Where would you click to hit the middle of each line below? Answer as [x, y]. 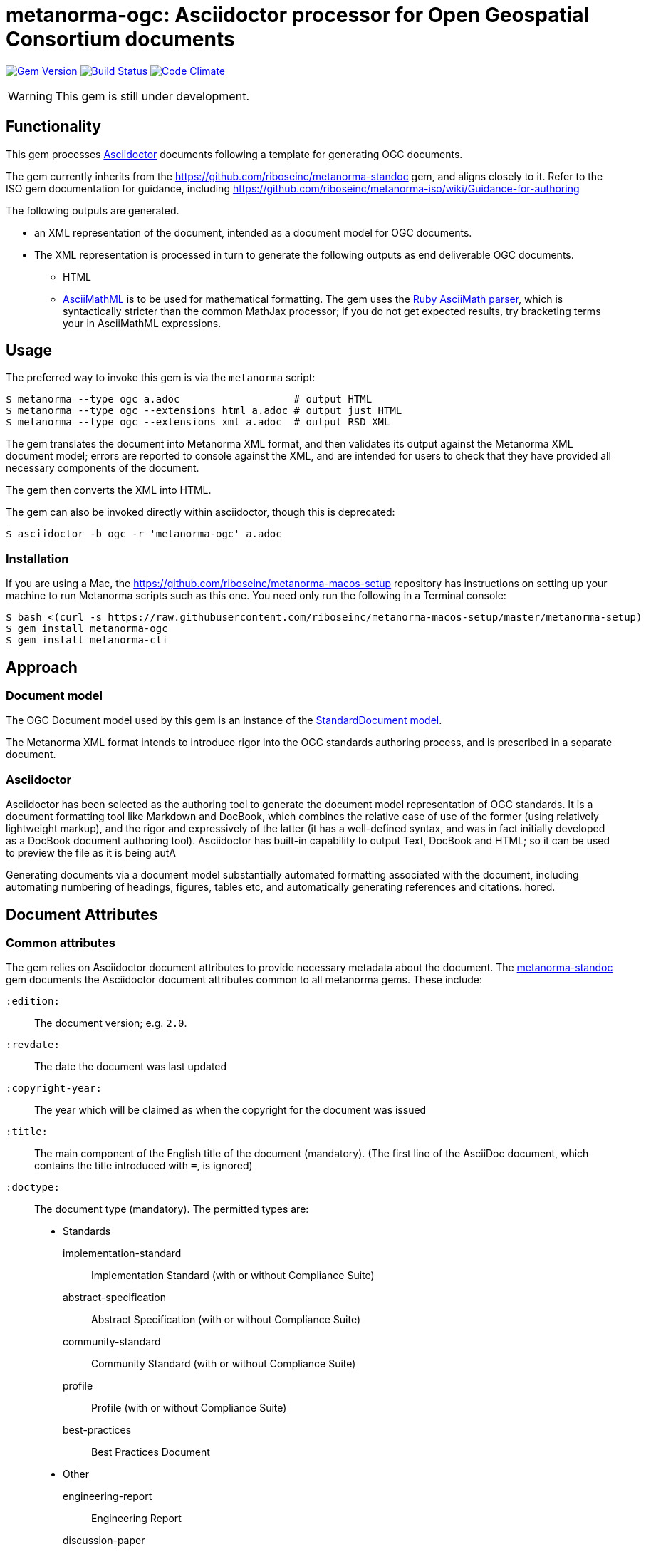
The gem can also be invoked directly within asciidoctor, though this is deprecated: [200, 512]
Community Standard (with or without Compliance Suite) [224, 1364]
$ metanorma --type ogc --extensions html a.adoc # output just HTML [204, 411]
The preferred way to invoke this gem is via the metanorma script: [161, 378]
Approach [42, 667]
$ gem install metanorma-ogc [87, 629]
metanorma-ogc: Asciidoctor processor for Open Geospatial [298, 15]
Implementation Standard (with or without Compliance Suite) [233, 1276]
